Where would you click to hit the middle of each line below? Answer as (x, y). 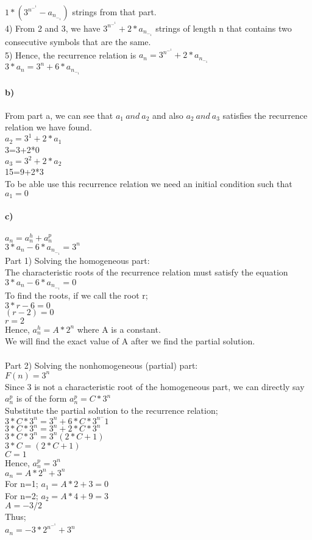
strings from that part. (114, 12)
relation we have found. (48, 127)
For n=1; (22, 484)
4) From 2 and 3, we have (53, 28)
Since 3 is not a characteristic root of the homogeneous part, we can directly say (155, 386)
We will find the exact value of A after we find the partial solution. (130, 341)
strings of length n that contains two (224, 28)
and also (168, 115)
